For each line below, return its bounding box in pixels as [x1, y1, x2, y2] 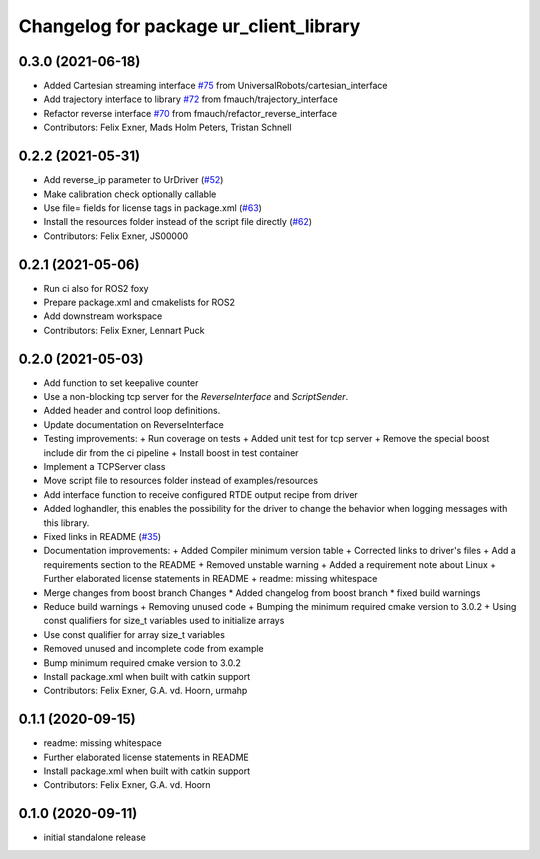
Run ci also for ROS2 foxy [43, 282, 149, 294]
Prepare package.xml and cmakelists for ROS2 [43, 296, 235, 308]
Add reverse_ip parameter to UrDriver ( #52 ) [43, 174, 224, 186]
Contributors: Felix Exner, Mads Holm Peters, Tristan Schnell [43, 121, 292, 134]
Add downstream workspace [43, 310, 163, 322]
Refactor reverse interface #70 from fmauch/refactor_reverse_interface [43, 107, 338, 119]
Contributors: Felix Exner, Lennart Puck [43, 324, 205, 336]
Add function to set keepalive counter [43, 376, 199, 389]
